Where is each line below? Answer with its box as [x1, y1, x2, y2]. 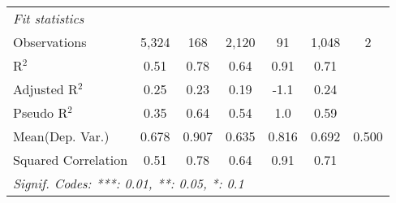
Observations [13, 32, 87, 51]
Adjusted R [13, 80, 78, 98]
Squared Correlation [13, 150, 128, 169]
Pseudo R [13, 103, 68, 122]
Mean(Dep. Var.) [13, 127, 110, 145]
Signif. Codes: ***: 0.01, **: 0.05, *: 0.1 [13, 174, 244, 192]
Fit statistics [13, 9, 84, 28]
